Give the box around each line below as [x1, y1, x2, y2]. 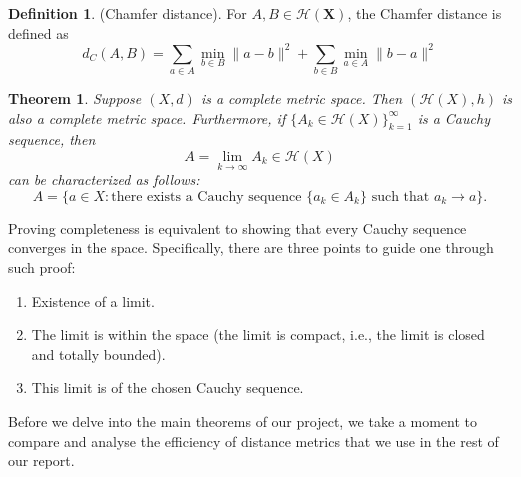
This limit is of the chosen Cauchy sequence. [31, 377, 304, 398]
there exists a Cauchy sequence [111, 189, 302, 204]
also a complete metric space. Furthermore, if [8, 107, 286, 128]
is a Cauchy [417, 107, 490, 128]
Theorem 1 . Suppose [8, 88, 142, 109]
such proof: [8, 257, 76, 277]
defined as [8, 22, 69, 43]
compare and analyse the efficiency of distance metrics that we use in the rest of [8, 430, 499, 451]
